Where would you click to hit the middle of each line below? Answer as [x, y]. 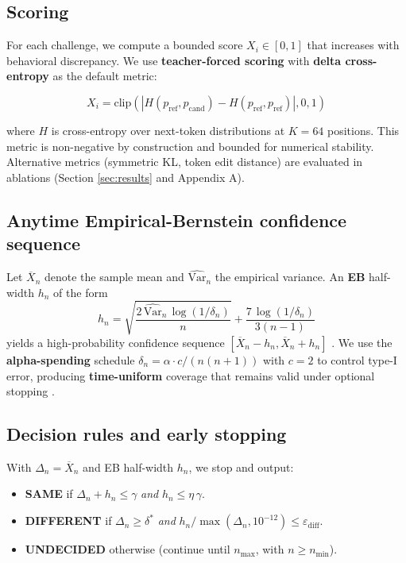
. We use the [362, 342]
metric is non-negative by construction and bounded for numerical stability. [190, 146]
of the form [81, 292]
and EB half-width [128, 467]
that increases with [353, 45]
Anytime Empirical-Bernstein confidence [177, 220]
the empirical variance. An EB [290, 277]
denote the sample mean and [114, 277]
